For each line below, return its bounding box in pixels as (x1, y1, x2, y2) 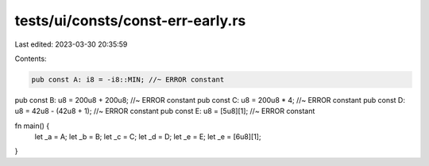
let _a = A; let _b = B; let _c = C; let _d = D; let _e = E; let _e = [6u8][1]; (34, 132, 261, 141)
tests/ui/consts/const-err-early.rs (14, 12, 246, 29)
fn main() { (14, 121, 50, 130)
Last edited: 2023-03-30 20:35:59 (14, 40, 128, 49)
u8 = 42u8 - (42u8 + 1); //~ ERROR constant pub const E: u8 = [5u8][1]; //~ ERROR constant (14, 107, 315, 116)
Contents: (14, 54, 47, 63)
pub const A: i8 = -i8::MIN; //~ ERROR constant (31, 75, 225, 84)
